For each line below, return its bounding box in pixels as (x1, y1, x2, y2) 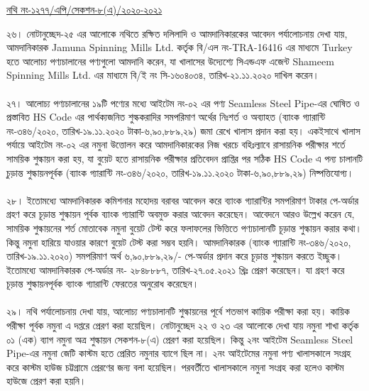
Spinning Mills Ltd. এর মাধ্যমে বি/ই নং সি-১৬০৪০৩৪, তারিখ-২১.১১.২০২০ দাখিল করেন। (6, 67, 319, 82)
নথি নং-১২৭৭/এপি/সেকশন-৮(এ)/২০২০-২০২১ (6, 2, 163, 16)
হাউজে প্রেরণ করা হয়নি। (6, 373, 87, 388)
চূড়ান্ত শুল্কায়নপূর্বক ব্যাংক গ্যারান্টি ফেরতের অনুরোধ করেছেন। (6, 276, 199, 291)
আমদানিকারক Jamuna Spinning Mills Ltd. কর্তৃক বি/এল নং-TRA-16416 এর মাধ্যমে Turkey (6, 40, 353, 55)
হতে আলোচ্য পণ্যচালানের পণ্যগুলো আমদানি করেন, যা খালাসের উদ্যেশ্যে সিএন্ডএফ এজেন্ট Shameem (6, 53, 334, 68)
